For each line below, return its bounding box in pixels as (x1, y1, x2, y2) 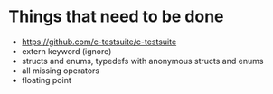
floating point (21, 74, 71, 85)
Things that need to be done (8, 6, 224, 27)
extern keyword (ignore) (21, 45, 112, 56)
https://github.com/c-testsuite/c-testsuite (21, 36, 177, 47)
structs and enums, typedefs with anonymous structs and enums (21, 55, 264, 66)
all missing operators (21, 65, 100, 76)
